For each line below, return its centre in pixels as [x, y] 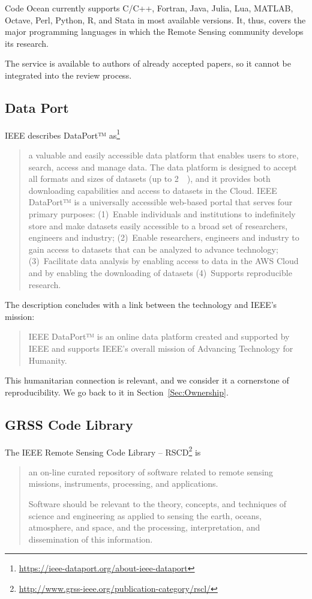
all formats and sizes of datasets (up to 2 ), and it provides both [149, 179]
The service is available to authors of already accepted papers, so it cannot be [148, 63]
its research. [27, 43]
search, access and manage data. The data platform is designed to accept [163, 167]
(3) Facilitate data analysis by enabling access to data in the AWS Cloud [163, 261]
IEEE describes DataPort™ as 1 [63, 134]
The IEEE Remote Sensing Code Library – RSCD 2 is [103, 451]
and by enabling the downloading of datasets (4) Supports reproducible [160, 272]
